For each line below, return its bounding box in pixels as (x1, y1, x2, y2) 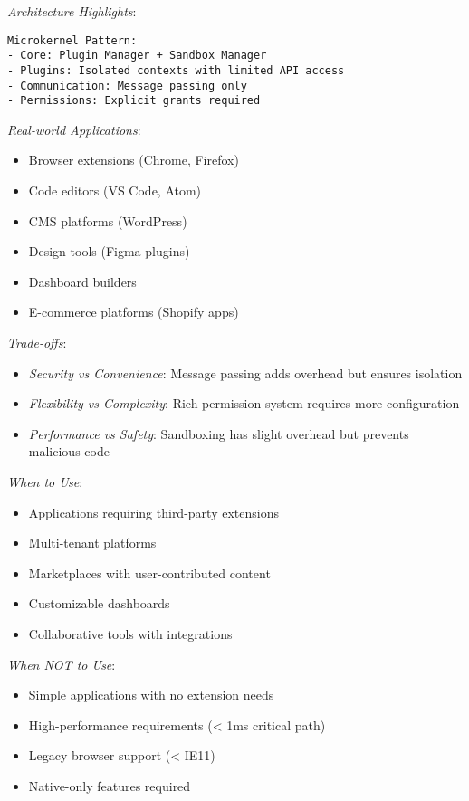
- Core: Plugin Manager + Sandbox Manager (7, 49, 267, 62)
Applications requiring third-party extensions (28, 502, 279, 521)
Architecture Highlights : (7, 2, 137, 20)
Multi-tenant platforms (28, 533, 157, 552)
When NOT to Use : (7, 654, 116, 673)
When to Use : (7, 472, 83, 491)
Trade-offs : (7, 333, 67, 352)
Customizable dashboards (28, 594, 170, 613)
